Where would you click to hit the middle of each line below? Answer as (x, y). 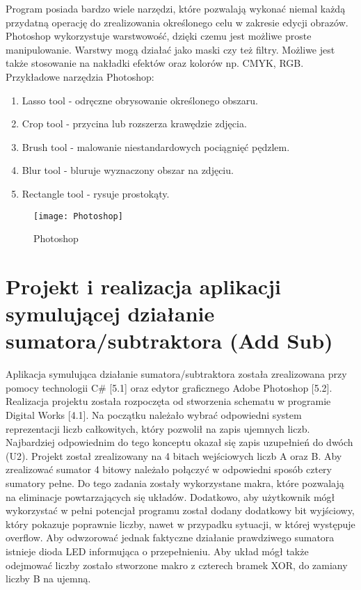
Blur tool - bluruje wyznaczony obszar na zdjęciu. (128, 170)
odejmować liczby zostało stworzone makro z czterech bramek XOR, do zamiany (177, 565)
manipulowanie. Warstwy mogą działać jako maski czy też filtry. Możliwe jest (170, 49)
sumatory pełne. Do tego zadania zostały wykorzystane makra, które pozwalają (175, 483)
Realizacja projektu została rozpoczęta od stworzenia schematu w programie (168, 401)
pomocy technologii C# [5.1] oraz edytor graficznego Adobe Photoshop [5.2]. (169, 387)
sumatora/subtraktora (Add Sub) (169, 341)
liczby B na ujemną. (48, 579)
